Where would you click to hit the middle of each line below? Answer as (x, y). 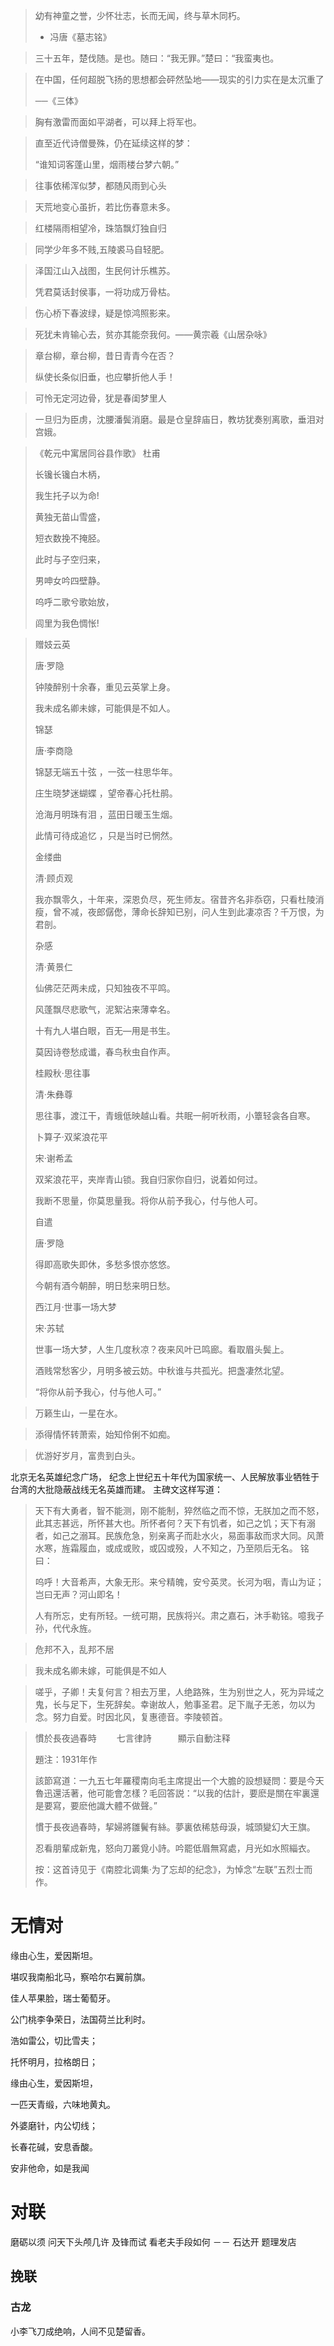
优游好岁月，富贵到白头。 (87, 1455)
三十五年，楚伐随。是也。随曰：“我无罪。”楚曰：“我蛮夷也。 (157, 58)
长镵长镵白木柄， (70, 474)
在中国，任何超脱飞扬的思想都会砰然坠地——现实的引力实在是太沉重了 (179, 79)
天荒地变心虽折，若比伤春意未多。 (105, 207)
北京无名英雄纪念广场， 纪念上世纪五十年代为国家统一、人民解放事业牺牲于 (165, 1477)
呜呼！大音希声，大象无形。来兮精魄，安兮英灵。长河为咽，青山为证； (179, 1582)
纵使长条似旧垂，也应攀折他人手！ (105, 377)
